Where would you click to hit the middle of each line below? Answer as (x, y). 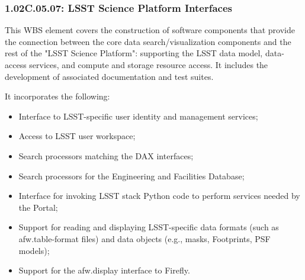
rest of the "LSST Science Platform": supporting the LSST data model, (134, 53)
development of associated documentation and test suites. (109, 76)
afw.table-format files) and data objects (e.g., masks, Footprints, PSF (145, 238)
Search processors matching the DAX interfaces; (106, 155)
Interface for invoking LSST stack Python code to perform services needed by (159, 196)
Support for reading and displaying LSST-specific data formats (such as (149, 227)
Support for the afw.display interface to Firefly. (104, 270)
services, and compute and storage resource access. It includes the (149, 65)
